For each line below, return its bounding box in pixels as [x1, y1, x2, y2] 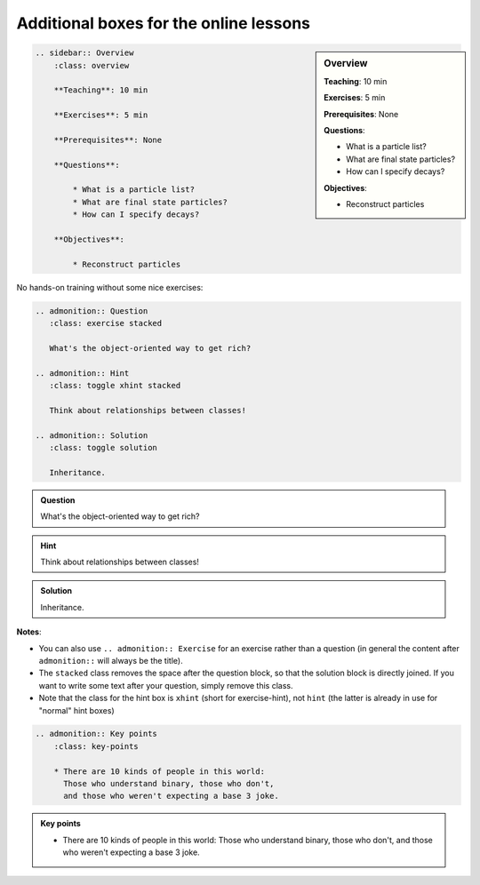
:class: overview [53, 60, 130, 70]
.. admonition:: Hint [35, 368, 130, 378]
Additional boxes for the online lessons [16, 13, 311, 33]
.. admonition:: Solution [35, 430, 148, 440]
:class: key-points [53, 741, 140, 751]
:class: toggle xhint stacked [49, 380, 181, 391]
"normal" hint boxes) [38, 705, 115, 715]
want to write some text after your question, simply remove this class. [38, 680, 293, 690]
